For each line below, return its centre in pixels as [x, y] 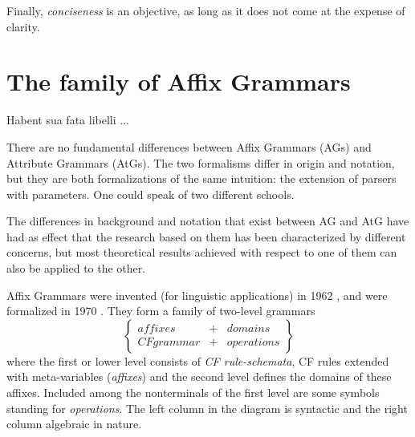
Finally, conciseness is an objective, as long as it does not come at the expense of [206, 10]
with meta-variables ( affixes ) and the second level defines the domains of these [199, 376]
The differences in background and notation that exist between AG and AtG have [208, 221]
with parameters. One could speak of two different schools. [151, 194]
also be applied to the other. [76, 268]
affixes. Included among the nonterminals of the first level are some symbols [193, 392]
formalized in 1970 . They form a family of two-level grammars [161, 311]
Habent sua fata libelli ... [68, 120]
